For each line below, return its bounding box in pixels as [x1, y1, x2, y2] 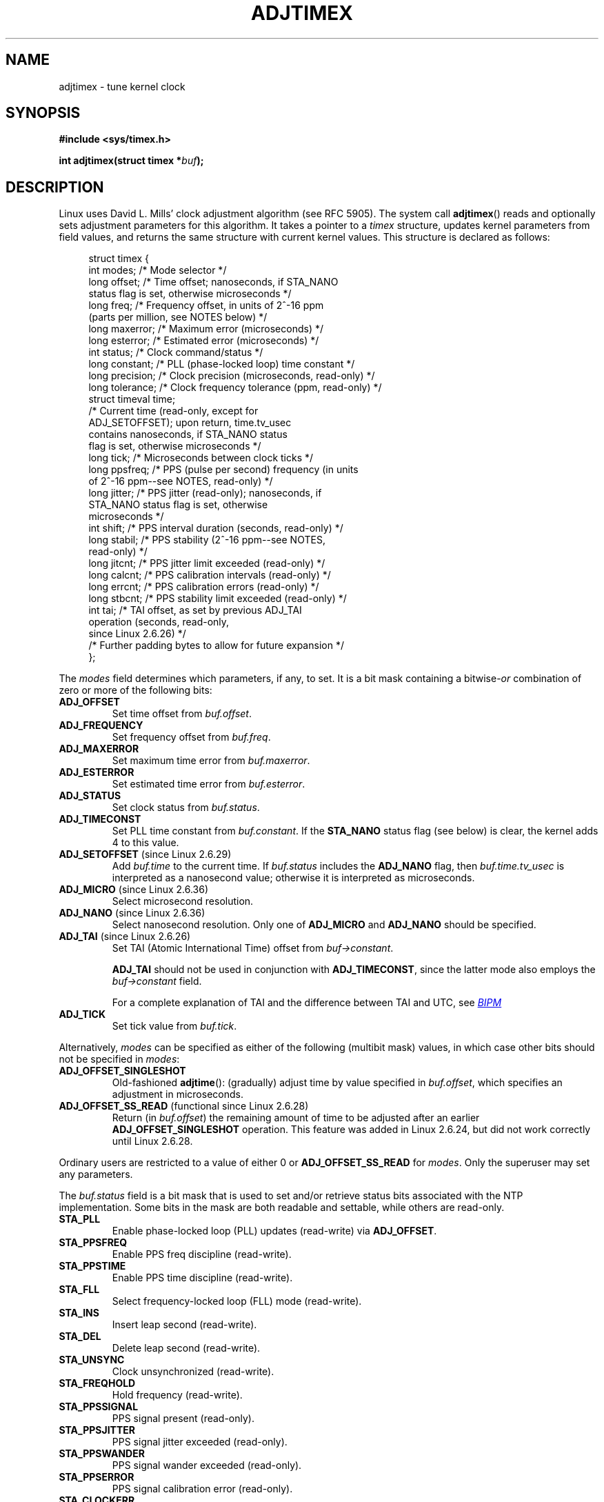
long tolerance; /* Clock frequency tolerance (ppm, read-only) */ [88, 381, 382, 394]
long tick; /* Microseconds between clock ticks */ [88, 452, 314, 464]
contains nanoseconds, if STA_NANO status [88, 428, 288, 441]
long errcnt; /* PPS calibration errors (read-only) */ [88, 581, 319, 593]
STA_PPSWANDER [59, 1448, 145, 1460]
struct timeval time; [88, 393, 176, 405]
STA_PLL [59, 1213, 101, 1225]
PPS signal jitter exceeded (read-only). [112, 1436, 288, 1448]
